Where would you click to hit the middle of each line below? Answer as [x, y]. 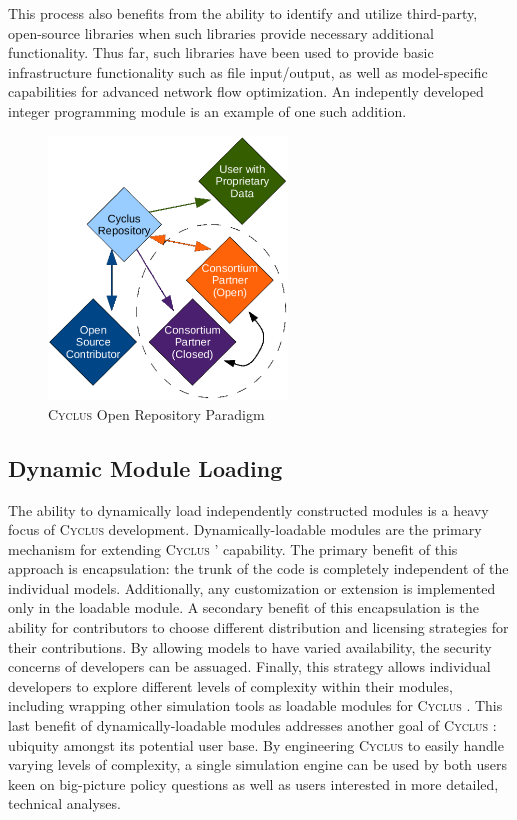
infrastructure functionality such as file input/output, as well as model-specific [248, 71]
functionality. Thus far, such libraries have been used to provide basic [221, 52]
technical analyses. [64, 803]
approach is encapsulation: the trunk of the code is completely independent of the [258, 568]
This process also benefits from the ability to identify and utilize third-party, [243, 13]
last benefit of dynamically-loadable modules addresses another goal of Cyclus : [252, 725]
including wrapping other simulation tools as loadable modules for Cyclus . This [255, 705]
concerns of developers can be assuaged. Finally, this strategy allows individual [249, 666]
